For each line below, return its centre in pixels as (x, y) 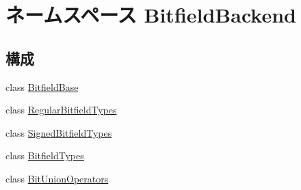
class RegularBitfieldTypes (61, 110)
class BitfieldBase (42, 86)
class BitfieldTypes (45, 155)
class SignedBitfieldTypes (59, 132)
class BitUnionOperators (57, 178)
